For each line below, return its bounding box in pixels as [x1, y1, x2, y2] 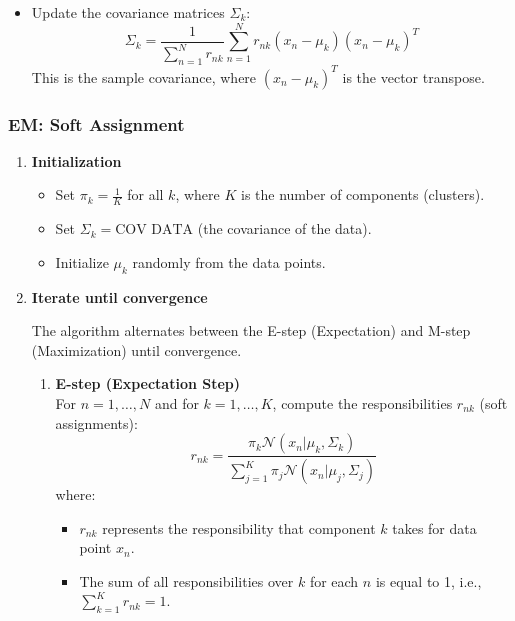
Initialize [55, 251, 109, 272]
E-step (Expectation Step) [55, 373, 241, 394]
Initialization [31, 150, 122, 171]
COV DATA [115, 223, 194, 238]
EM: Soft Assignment [8, 111, 185, 136]
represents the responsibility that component [102, 517, 376, 538]
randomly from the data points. [132, 251, 326, 272]
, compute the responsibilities [272, 393, 453, 414]
